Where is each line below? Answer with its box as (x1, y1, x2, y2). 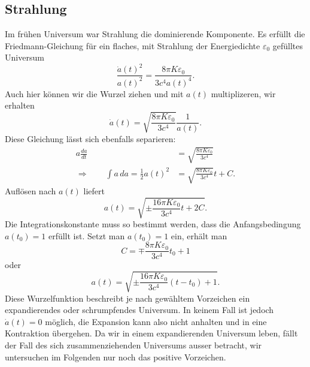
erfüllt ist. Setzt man (48, 229, 125, 242)
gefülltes (272, 39, 303, 52)
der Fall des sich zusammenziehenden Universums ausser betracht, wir (5, 338, 262, 351)
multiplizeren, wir (211, 87, 276, 100)
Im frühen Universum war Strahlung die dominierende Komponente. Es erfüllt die (5, 28, 305, 40)
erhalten (5, 99, 35, 112)
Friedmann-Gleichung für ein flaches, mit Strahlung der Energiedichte (5, 39, 260, 52)
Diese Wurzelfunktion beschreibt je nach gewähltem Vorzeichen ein (5, 291, 250, 304)
